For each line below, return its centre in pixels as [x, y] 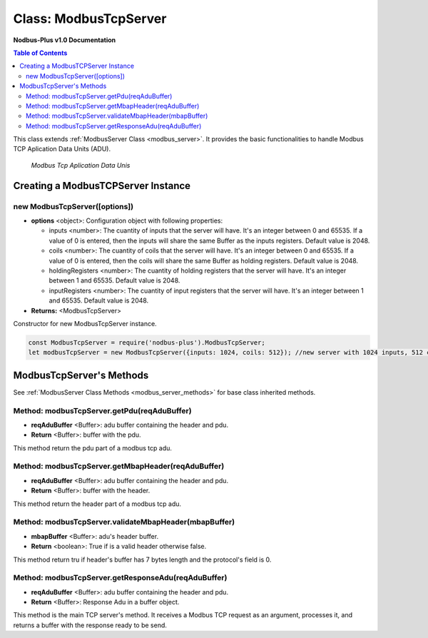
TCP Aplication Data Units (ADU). [62, 149]
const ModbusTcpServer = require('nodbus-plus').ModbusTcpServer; [147, 342]
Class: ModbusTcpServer [90, 19]
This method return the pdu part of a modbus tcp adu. [93, 448]
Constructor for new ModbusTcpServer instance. [85, 323]
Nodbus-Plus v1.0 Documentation [65, 40]
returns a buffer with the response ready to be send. [90, 625]
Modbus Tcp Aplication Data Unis [81, 165]
